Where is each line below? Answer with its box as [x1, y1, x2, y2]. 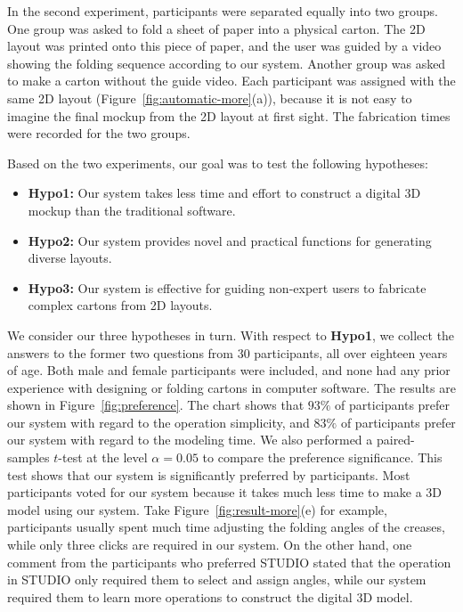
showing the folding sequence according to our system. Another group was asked [7, 53, 446, 72]
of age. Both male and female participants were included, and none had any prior [7, 361, 451, 379]
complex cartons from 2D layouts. [28, 296, 213, 314]
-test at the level [58, 448, 148, 467]
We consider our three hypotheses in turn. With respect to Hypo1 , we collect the [7, 325, 455, 344]
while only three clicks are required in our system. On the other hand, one [7, 535, 412, 554]
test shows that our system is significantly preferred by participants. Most [7, 465, 410, 484]
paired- [376, 430, 415, 449]
